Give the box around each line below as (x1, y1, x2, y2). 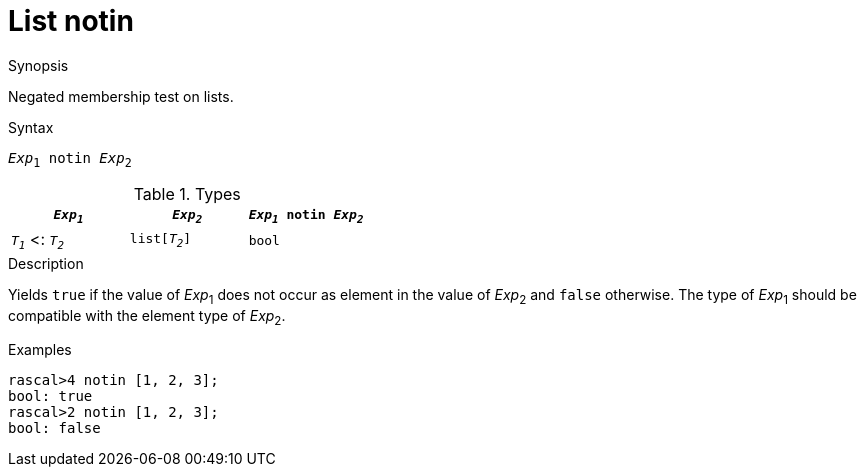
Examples (8, 341, 72, 359)
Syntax (8, 118, 54, 136)
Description (8, 254, 84, 272)
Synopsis (8, 56, 69, 74)
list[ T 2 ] (129, 231, 192, 250)
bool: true (8, 388, 93, 405)
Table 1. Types (133, 183, 241, 204)
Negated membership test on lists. (8, 87, 234, 105)
